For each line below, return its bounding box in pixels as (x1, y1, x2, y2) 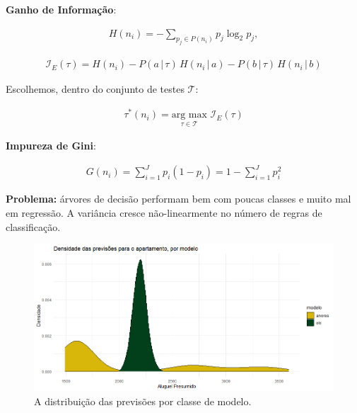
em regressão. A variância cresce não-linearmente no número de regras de (6, 205, 322, 220)
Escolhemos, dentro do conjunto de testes (6, 81, 185, 96)
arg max (171, 110, 207, 120)
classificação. (6, 219, 61, 234)
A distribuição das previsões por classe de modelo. (34, 393, 252, 408)
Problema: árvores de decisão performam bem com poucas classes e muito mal (6, 191, 351, 206)
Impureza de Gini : (6, 138, 96, 153)
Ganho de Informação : (6, 2, 117, 16)
